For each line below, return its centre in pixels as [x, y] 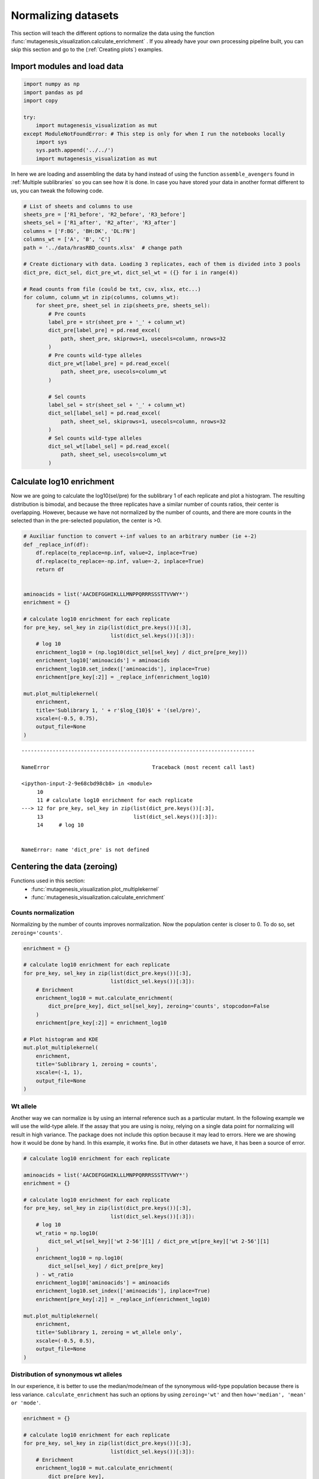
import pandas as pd [53, 92]
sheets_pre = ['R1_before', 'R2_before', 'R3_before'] [104, 214]
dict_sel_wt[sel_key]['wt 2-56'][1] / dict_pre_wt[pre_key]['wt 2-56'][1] [159, 1241]
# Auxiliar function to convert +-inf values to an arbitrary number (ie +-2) [140, 536]
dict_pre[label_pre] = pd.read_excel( [104, 330]
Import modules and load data [67, 67]
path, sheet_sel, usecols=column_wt [114, 455]
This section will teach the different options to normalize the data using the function [113, 33]
